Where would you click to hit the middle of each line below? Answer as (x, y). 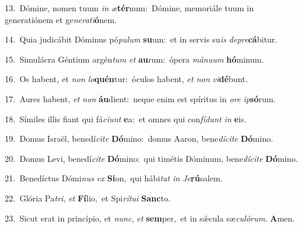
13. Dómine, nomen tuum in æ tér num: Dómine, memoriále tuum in (129, 8)
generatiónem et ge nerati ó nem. (61, 19)
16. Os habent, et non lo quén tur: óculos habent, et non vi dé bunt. (126, 79)
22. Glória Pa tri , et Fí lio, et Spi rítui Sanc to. (88, 198)
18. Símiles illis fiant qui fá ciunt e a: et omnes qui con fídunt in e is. (126, 118)
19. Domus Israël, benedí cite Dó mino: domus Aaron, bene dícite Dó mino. (139, 139)
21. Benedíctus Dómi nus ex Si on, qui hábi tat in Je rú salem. (114, 178)
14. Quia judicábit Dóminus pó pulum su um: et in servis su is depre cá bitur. (141, 39)
